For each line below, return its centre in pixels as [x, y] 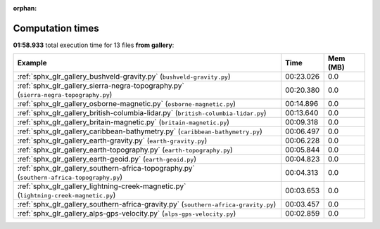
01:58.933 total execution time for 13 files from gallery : [94, 45]
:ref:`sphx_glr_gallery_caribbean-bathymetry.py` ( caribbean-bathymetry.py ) [140, 131]
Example [32, 63]
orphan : [25, 8]
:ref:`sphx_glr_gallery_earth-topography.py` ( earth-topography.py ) [125, 150]
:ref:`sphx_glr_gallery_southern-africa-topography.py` [106, 169]
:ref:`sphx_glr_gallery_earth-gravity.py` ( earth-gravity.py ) [112, 140]
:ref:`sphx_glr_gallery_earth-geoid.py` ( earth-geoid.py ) [107, 159]
